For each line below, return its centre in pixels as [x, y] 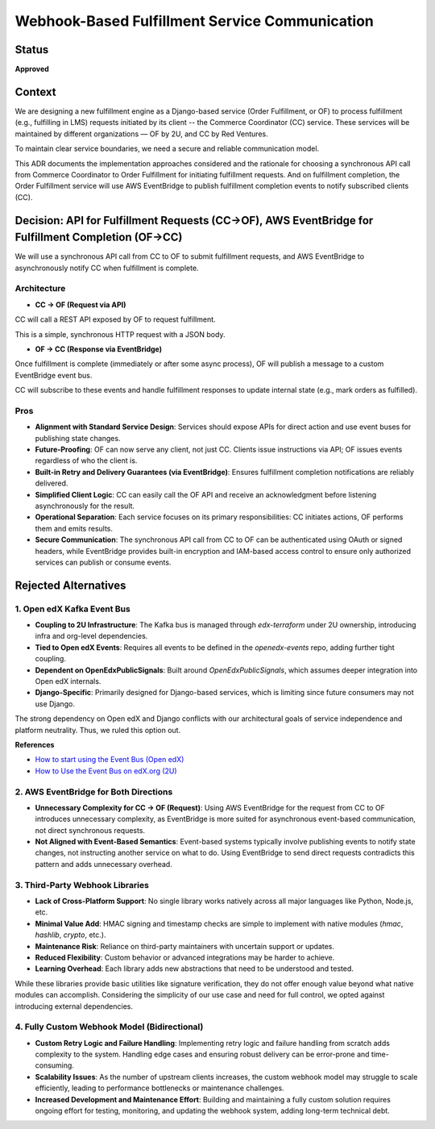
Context [35, 92]
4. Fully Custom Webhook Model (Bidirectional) [109, 1027]
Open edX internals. [68, 681]
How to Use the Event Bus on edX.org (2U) [106, 771]
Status [32, 50]
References [35, 744]
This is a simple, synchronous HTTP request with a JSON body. [120, 334]
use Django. [55, 704]
